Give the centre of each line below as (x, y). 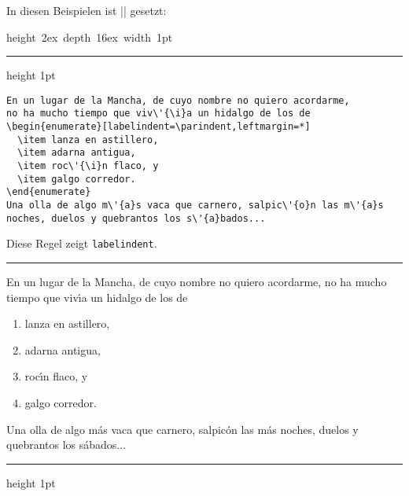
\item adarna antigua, (77, 153)
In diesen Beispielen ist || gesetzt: (87, 10)
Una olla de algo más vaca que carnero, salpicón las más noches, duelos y (182, 429)
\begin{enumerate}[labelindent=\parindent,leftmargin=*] (158, 127)
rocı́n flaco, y (56, 376)
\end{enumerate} (49, 192)
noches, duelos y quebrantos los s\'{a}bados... (136, 218)
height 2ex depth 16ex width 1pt (90, 37)
